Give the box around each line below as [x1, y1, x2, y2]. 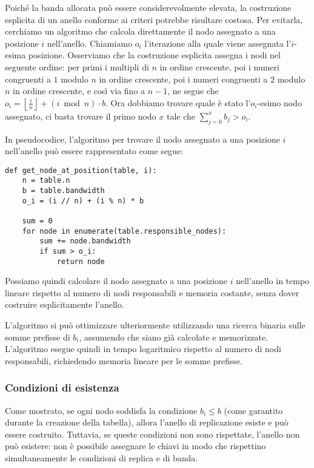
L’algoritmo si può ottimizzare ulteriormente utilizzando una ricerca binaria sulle [5, 319, 306, 331]
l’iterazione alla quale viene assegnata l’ [144, 36, 292, 49]
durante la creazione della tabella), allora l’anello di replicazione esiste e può [5, 416, 289, 429]
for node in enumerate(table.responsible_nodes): [22, 226, 227, 236]
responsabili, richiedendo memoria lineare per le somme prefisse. [5, 354, 243, 367]
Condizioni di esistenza [5, 380, 119, 395]
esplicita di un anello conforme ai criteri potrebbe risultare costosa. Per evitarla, [5, 13, 303, 25]
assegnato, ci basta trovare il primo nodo [5, 109, 156, 122]
